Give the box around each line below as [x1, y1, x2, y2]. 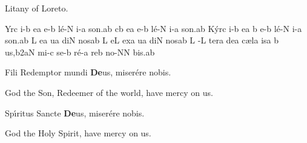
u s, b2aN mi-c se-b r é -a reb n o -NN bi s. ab [5, 45, 155, 58]
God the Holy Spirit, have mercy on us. [5, 127, 151, 139]
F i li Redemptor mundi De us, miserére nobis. [5, 66, 171, 78]
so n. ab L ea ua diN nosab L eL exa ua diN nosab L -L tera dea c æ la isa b [5, 34, 279, 46]
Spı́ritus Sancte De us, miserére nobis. [5, 106, 145, 119]
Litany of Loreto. [5, 2, 68, 14]
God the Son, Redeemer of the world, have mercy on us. [5, 86, 213, 98]
